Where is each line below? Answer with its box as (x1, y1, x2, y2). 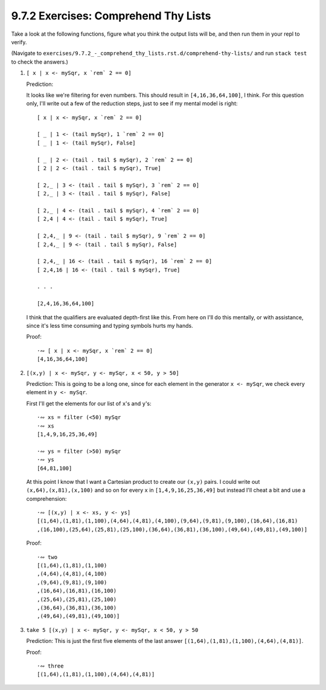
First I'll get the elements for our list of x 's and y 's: (26, 400, 152, 407)
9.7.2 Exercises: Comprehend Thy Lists (11, 9, 211, 22)
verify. (11, 38, 27, 45)
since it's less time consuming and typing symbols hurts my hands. (26, 322, 193, 330)
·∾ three (37, 662, 64, 669)
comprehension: (26, 495, 67, 502)
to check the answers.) (11, 58, 69, 65)
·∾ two (37, 553, 57, 561)
